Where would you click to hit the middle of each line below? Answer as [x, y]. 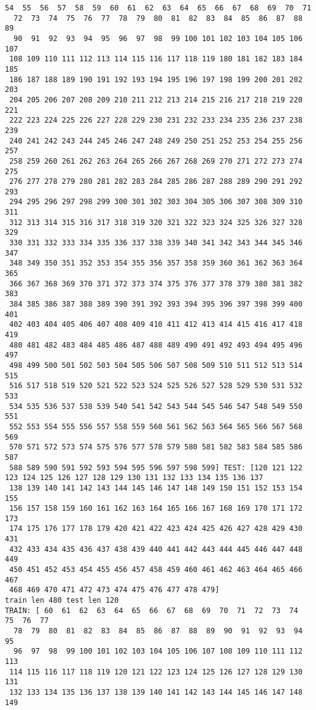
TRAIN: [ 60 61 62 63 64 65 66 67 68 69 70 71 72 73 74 [152, 610]
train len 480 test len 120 [62, 601]
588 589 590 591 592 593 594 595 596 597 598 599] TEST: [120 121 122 [156, 468]
